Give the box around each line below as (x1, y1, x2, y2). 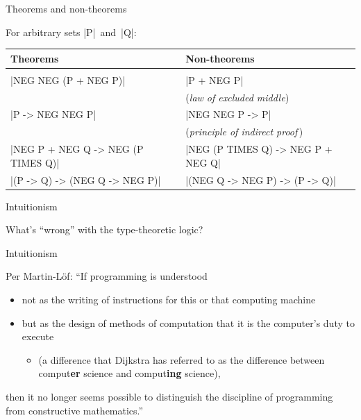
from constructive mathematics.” (6, 403, 144, 417)
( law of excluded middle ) (185, 90, 289, 104)
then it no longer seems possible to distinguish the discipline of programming (6, 389, 333, 404)
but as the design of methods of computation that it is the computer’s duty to (22, 315, 355, 330)
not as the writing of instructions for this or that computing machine (22, 292, 316, 307)
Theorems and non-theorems (6, 1, 127, 15)
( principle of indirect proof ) (185, 124, 303, 139)
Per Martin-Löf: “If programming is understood (6, 269, 208, 283)
